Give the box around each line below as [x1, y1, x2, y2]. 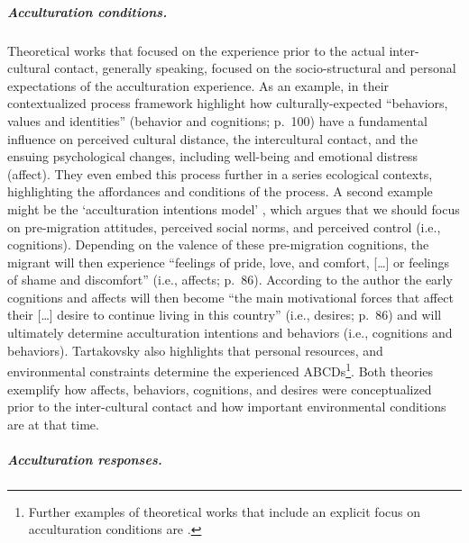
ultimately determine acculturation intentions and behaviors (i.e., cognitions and [7, 323, 453, 342]
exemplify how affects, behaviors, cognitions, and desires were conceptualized [7, 379, 432, 398]
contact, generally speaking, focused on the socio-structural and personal [54, 59, 456, 77]
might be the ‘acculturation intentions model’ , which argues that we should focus [7, 199, 460, 218]
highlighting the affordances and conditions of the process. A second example [7, 182, 433, 201]
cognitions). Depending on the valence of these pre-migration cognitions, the [7, 235, 429, 254]
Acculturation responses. [7, 449, 162, 468]
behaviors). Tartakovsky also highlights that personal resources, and [7, 340, 383, 359]
